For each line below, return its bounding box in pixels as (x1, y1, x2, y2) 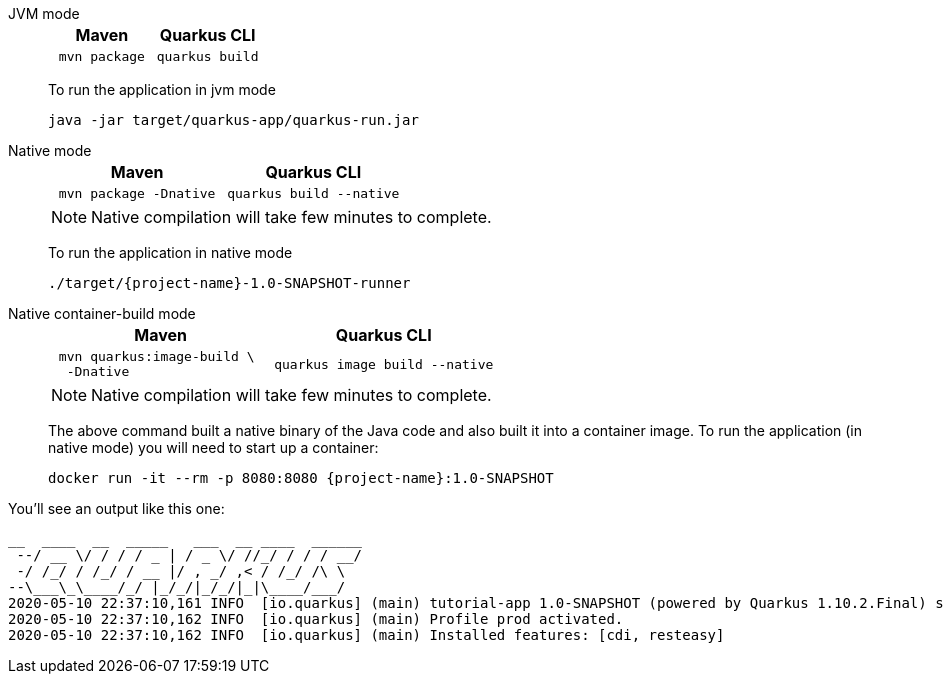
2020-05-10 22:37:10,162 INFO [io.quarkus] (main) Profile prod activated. (8, 611, 624, 627)
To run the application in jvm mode (48, 81, 276, 98)
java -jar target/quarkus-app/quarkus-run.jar (48, 112, 419, 128)
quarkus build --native (227, 186, 400, 201)
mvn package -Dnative (58, 186, 216, 201)
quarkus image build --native (274, 356, 494, 372)
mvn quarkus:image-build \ (58, 349, 255, 364)
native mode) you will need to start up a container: (48, 439, 379, 456)
